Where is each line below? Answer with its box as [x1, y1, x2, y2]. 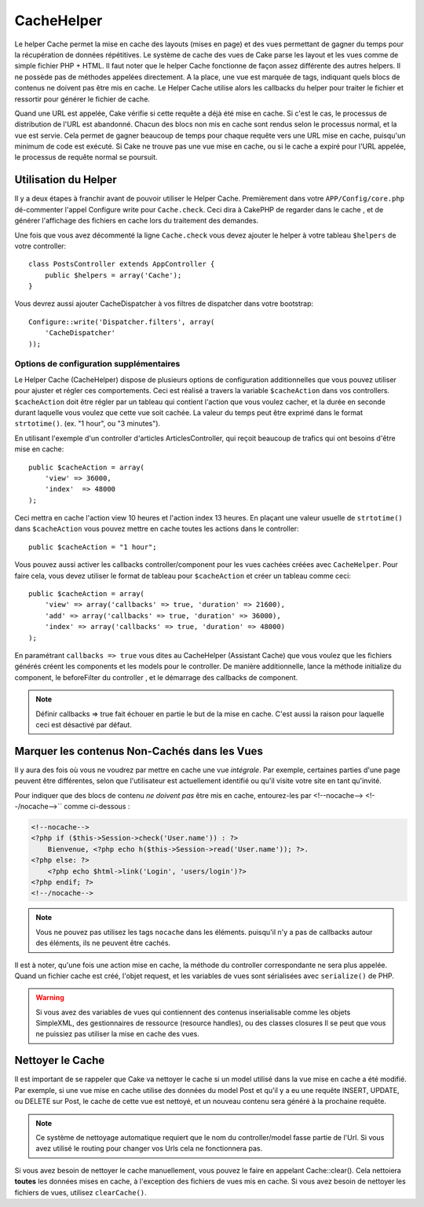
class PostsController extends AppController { [28, 259, 215, 269]
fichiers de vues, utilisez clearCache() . [14, 1187, 147, 1197]
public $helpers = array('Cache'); [44, 270, 182, 279]
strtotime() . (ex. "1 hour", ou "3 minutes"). [14, 419, 161, 429]
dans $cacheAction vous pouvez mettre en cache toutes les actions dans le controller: [14, 524, 299, 534]
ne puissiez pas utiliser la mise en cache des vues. [35, 1029, 199, 1039]
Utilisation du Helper [14, 173, 117, 186]
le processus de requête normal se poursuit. [14, 153, 158, 162]
